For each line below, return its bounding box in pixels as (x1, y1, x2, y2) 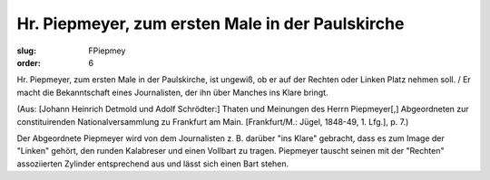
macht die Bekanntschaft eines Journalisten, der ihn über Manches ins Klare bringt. (16, 87, 328, 98)
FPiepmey (88, 45, 126, 56)
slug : (16, 45, 36, 56)
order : (16, 57, 41, 68)
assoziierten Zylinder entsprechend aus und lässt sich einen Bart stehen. (16, 158, 289, 169)
